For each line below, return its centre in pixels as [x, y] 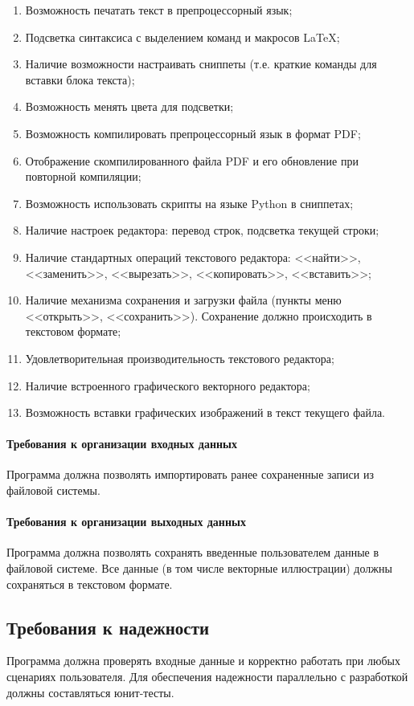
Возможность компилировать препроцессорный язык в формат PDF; [193, 133]
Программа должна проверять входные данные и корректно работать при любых [203, 661]
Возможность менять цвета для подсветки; [129, 106]
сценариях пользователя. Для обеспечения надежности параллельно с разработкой [207, 677]
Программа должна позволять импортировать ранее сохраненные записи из [190, 474]
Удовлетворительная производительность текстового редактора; [180, 358]
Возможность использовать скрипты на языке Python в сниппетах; [189, 203]
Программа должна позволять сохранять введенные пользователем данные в [193, 552]
